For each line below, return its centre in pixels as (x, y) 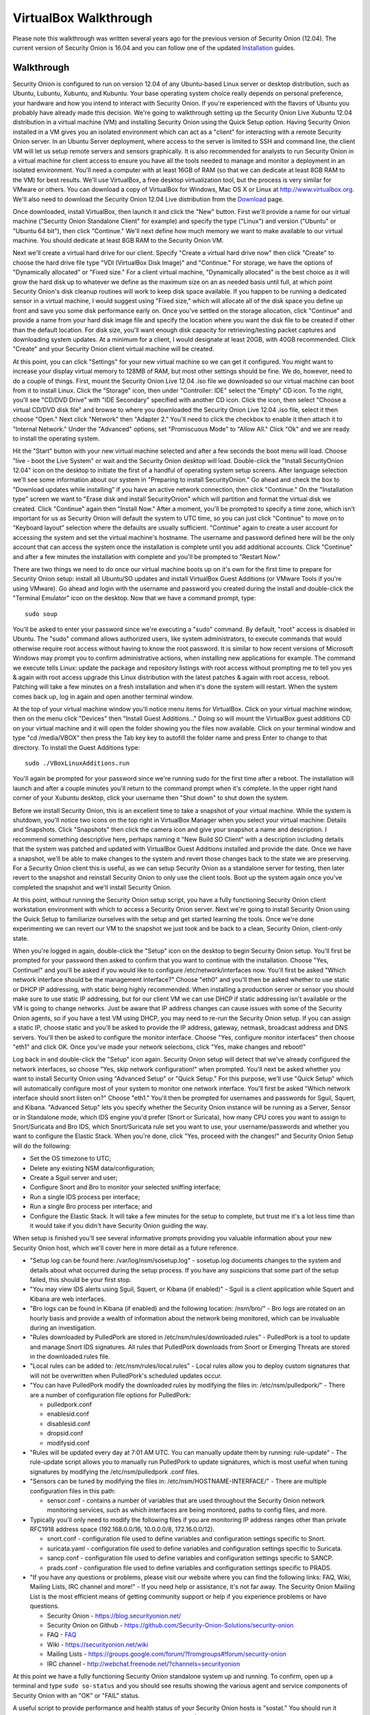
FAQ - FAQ (62, 1635)
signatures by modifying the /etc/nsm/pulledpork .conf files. (115, 1471)
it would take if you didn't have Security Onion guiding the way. (119, 1225)
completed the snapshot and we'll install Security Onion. (92, 887)
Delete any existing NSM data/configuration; (92, 1168)
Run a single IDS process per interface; (85, 1196)
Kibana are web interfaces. (68, 1299)
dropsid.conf (65, 1433)
